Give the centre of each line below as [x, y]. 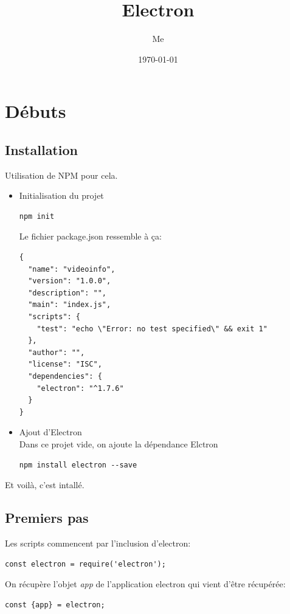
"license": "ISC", [65, 364]
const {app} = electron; [55, 605]
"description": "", [67, 293]
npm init [37, 216]
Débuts [36, 111]
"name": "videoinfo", [72, 269]
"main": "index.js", [70, 305]
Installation [41, 149]
